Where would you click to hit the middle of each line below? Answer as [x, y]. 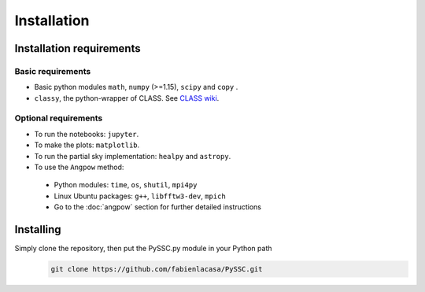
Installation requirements [78, 48]
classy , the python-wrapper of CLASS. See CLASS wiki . [127, 98]
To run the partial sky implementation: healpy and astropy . [133, 156]
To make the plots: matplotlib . [87, 145]
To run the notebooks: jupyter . [87, 134]
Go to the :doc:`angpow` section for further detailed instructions [157, 207]
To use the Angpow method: [79, 167]
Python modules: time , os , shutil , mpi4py [126, 185]
